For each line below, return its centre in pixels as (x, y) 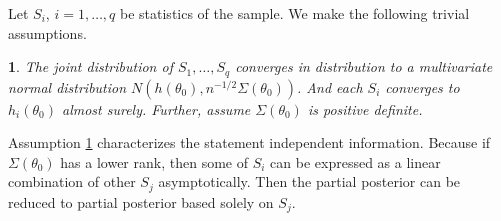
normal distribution (67, 86)
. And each (330, 86)
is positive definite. (365, 108)
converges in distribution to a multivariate (364, 66)
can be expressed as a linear (355, 161)
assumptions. (47, 32)
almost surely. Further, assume (156, 108)
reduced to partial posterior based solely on (141, 201)
